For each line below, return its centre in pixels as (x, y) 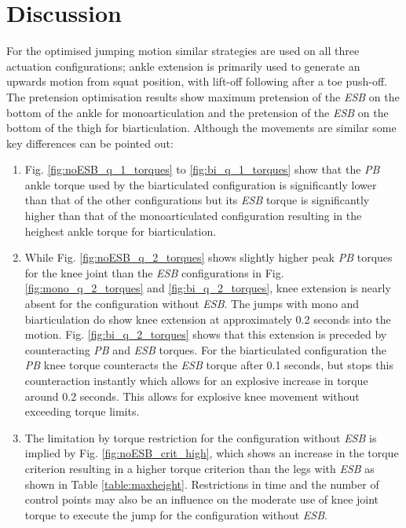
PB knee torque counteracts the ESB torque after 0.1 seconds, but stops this (209, 365)
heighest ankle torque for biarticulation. (121, 231)
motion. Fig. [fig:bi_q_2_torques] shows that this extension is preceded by (206, 334)
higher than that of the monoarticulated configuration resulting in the (193, 216)
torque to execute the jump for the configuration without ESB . (176, 514)
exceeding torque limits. (82, 411)
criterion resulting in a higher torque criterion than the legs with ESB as (199, 468)
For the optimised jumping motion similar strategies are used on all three (183, 51)
